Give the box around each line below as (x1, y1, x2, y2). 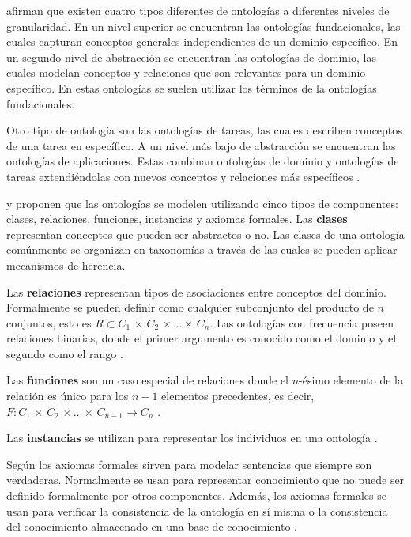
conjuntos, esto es (6, 314, 92, 331)
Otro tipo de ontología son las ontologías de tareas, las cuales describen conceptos (6, 122, 402, 138)
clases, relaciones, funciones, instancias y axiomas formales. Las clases (6, 210, 348, 227)
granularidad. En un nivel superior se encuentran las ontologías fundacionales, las (6, 17, 401, 34)
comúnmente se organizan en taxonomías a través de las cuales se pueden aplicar (6, 241, 398, 258)
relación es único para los (6, 388, 129, 404)
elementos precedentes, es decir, (161, 388, 315, 404)
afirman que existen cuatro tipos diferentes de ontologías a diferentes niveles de (6, 2, 390, 18)
